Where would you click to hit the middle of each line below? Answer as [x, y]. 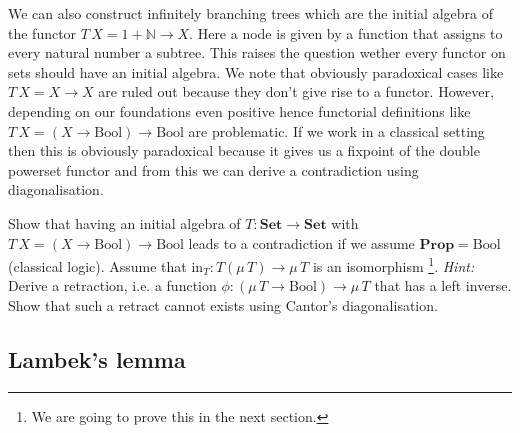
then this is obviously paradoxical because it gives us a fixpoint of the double [244, 150]
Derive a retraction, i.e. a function [112, 285]
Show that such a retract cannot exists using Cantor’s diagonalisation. [223, 304]
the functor [42, 32]
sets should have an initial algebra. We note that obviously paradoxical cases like [256, 71]
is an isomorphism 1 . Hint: [393, 264]
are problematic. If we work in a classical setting [336, 130]
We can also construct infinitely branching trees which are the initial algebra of [250, 13]
